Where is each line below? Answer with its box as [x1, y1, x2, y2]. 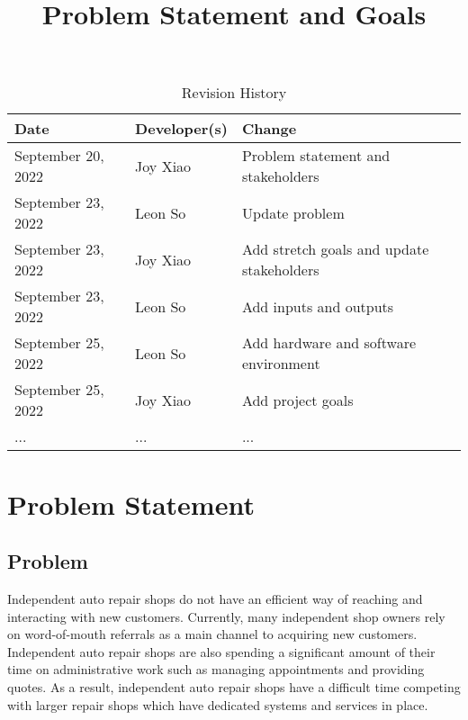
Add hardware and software [241, 332, 417, 354]
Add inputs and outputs [241, 295, 394, 317]
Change [241, 118, 297, 139]
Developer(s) [135, 118, 228, 139]
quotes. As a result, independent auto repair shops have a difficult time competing [7, 677, 461, 696]
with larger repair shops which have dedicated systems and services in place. [7, 695, 428, 714]
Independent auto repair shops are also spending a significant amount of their [7, 642, 436, 661]
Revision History [181, 82, 287, 103]
